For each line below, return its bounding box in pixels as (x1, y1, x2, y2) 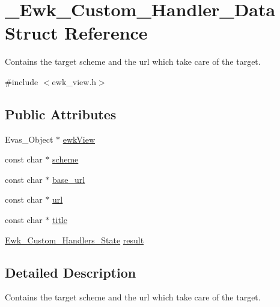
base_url (52, 173, 85, 185)
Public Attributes (5, 104, 117, 123)
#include (5, 75, 38, 88)
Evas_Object (5, 133, 53, 145)
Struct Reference (5, 20, 148, 45)
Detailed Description (5, 263, 136, 281)
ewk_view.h (52, 75, 97, 88)
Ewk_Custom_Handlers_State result (5, 233, 144, 246)
